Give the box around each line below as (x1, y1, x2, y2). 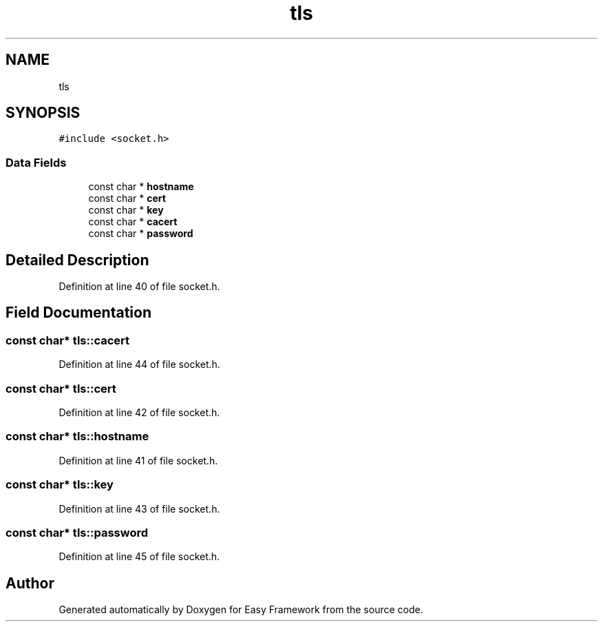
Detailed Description (6, 251, 149, 269)
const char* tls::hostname (6, 429, 149, 444)
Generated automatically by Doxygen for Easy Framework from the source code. (59, 604, 423, 616)
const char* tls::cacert (6, 333, 130, 347)
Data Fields (6, 155, 67, 169)
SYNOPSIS (6, 104, 81, 122)
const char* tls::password (6, 525, 149, 539)
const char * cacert (88, 216, 178, 228)
